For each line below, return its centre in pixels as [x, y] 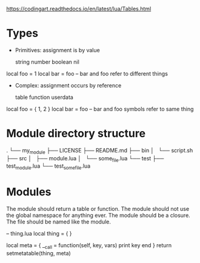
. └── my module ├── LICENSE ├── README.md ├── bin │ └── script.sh [100, 151]
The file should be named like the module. [58, 222]
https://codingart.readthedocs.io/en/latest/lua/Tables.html [79, 9]
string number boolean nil [47, 62]
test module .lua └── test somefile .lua [48, 167]
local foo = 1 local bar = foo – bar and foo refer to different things [87, 73]
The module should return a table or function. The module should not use [98, 209]
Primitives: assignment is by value [57, 50]
